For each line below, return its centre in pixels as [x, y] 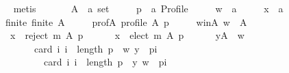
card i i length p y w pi [105, 62]
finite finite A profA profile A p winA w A [126, 21]
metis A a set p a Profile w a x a [148, 8]
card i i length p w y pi [96, 48]
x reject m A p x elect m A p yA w [127, 35]
